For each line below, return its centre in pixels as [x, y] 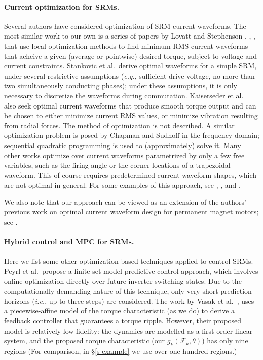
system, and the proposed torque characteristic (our [85, 340]
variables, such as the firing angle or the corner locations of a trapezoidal [117, 165]
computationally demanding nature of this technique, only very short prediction [128, 291]
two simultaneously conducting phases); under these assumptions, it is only [121, 85]
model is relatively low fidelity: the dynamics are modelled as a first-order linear [128, 330]
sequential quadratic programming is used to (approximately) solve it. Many [123, 145]
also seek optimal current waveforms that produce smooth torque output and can [130, 105]
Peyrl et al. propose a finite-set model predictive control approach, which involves [131, 271]
